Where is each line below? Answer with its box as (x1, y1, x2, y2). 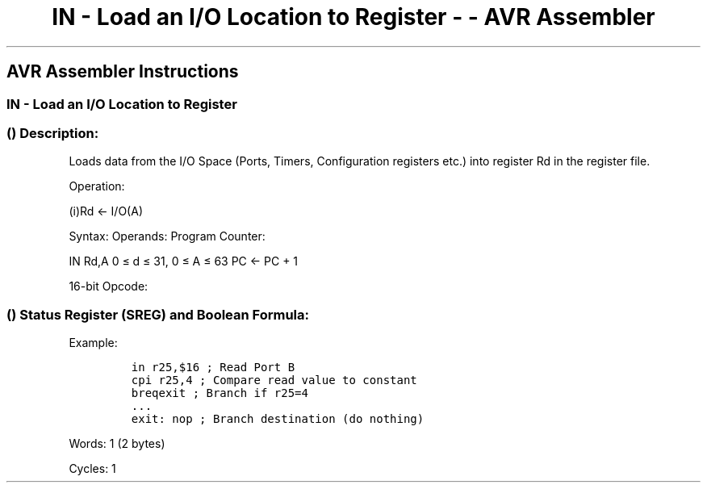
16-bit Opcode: (69, 279, 149, 294)
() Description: (6, 124, 99, 141)
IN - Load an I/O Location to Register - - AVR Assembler (52, 3, 655, 31)
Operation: (69, 179, 125, 194)
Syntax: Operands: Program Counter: (69, 229, 266, 244)
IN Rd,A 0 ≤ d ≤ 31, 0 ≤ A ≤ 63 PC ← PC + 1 (69, 254, 299, 269)
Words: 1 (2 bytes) (69, 437, 165, 451)
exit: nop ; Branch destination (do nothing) (131, 412, 425, 426)
